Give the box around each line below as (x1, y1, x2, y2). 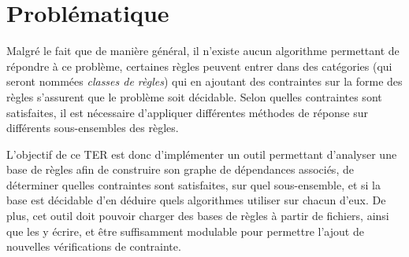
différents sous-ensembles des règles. (6, 119, 179, 136)
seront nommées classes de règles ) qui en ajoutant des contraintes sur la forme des (6, 73, 403, 90)
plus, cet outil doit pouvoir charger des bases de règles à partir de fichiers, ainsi (6, 207, 389, 224)
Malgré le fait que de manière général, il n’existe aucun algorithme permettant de (6, 42, 400, 59)
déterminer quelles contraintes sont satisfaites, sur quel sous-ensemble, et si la (6, 176, 381, 193)
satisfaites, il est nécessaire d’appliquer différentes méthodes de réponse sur (6, 104, 369, 120)
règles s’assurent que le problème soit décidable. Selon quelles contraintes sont (6, 88, 382, 105)
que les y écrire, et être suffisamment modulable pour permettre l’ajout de (6, 222, 364, 239)
